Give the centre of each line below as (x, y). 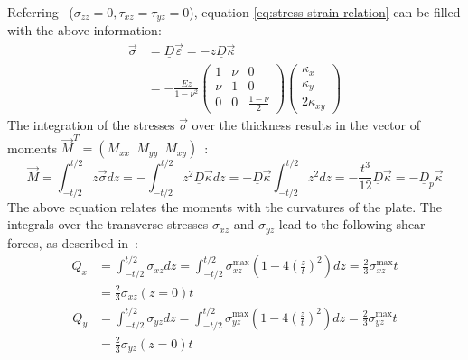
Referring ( (41, 12)
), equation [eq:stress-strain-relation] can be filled (325, 12)
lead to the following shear (352, 224)
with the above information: (84, 30)
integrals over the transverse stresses (108, 224)
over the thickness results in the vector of (306, 125)
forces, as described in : (73, 242)
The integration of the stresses (91, 125)
